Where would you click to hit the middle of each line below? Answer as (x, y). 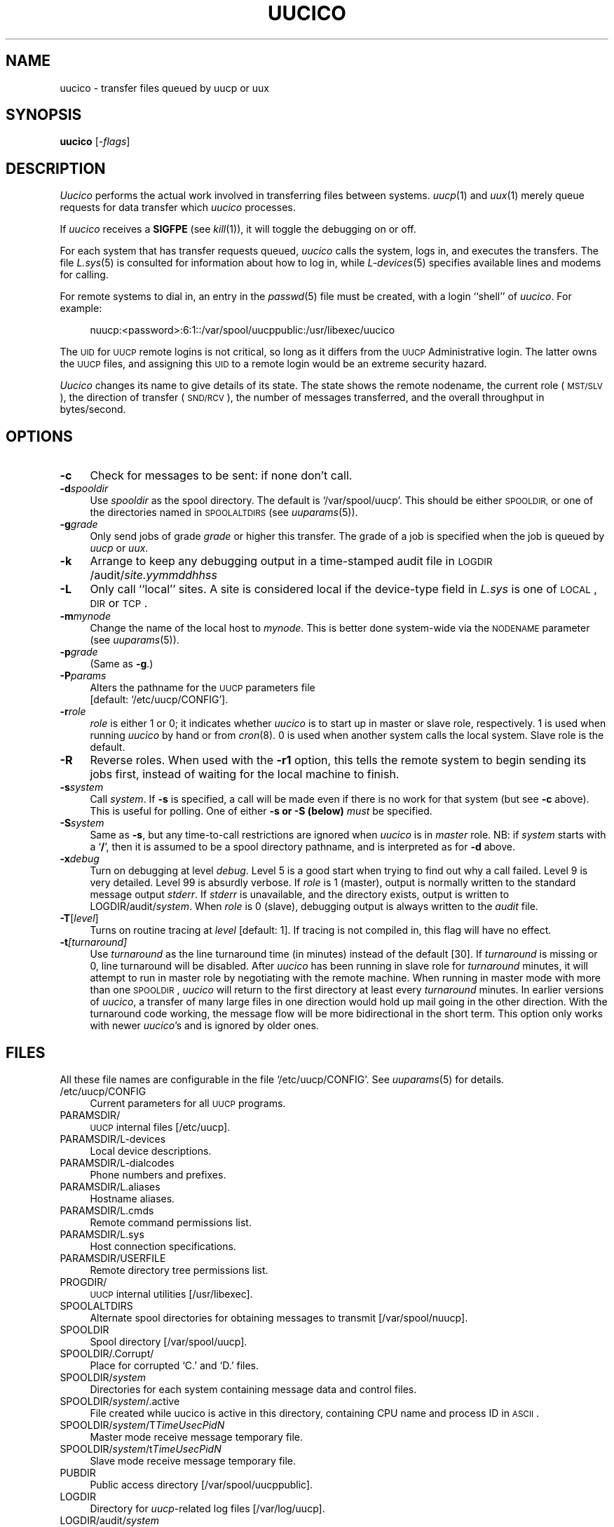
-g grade (79, 524)
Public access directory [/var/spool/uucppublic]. (202, 1484)
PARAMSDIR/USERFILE (113, 1258)
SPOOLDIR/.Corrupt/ (107, 1353)
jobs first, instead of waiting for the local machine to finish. (245, 774)
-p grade (79, 652)
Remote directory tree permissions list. (179, 1270)
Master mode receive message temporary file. (197, 1437)
